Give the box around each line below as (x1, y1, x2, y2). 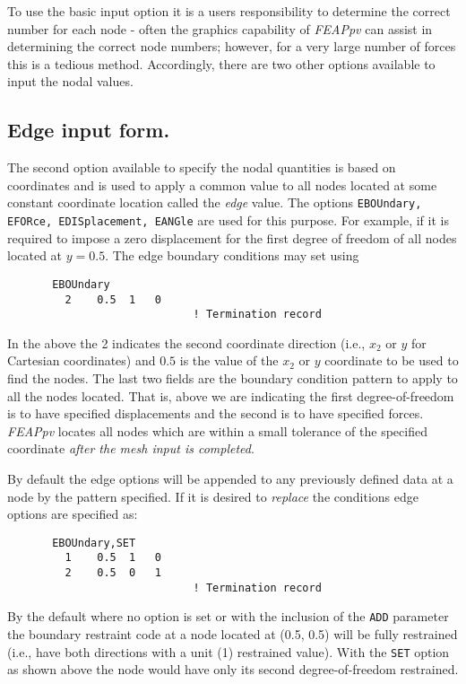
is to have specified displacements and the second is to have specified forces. (7, 404, 424, 423)
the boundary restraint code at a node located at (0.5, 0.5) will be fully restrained (7, 625, 458, 644)
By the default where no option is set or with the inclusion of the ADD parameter (7, 607, 449, 626)
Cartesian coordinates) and (7, 351, 156, 370)
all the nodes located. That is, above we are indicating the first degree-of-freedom (7, 386, 454, 405)
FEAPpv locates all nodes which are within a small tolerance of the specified (7, 421, 427, 440)
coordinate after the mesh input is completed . (7, 439, 255, 458)
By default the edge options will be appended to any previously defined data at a (7, 469, 453, 487)
